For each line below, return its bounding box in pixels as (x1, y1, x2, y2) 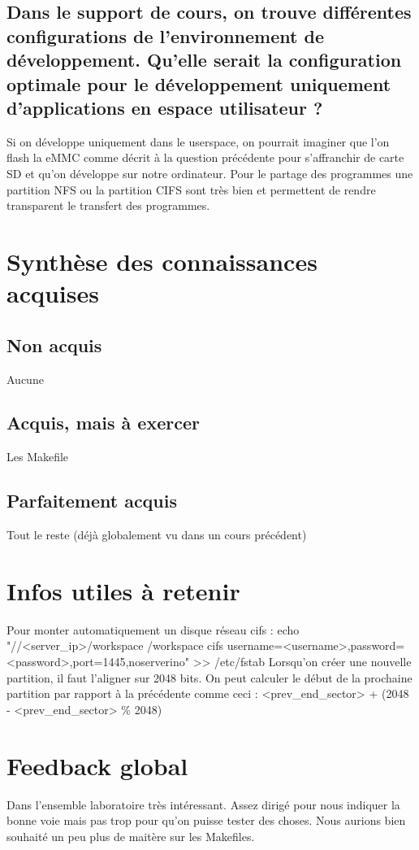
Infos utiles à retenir (6, 573, 240, 607)
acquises (6, 277, 99, 310)
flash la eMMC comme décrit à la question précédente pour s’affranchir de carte (6, 149, 404, 166)
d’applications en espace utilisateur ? (6, 94, 323, 120)
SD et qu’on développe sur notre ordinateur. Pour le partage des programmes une (6, 164, 413, 181)
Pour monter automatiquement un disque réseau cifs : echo (6, 621, 300, 638)
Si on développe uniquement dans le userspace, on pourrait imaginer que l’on (6, 133, 390, 150)
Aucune (6, 370, 44, 387)
